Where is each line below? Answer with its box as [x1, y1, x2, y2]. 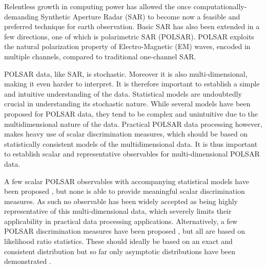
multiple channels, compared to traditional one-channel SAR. [4, 51, 196, 61]
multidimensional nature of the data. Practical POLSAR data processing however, [4, 118, 262, 129]
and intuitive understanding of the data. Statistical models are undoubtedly [4, 88, 242, 99]
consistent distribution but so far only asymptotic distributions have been [4, 245, 236, 256]
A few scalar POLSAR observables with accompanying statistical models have [4, 175, 249, 186]
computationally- [193, 1, 247, 11]
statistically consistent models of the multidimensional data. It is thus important [4, 138, 258, 149]
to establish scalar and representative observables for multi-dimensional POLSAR [4, 148, 260, 159]
